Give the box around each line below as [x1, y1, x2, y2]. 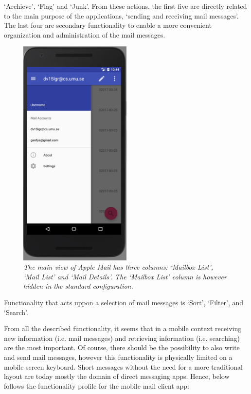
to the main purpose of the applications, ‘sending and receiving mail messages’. [4, 10, 239, 20]
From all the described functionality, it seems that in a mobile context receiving [4, 323, 242, 334]
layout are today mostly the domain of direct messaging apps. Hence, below [4, 371, 230, 381]
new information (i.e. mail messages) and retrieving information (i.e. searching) [4, 333, 240, 343]
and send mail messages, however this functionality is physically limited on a [4, 352, 233, 362]
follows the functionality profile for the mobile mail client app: [4, 380, 189, 391]
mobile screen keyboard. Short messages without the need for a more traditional [4, 361, 243, 372]
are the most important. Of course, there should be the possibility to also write [4, 342, 240, 353]
